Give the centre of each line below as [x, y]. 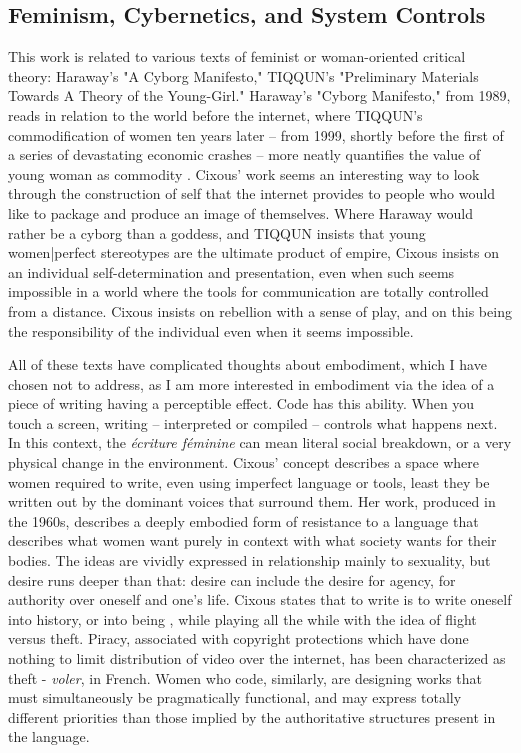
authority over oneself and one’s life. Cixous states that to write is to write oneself [260, 599]
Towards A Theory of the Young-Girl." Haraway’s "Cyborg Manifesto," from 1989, [259, 95]
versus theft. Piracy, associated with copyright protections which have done [238, 638]
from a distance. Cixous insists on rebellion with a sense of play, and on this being [260, 310]
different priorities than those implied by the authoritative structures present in [252, 716]
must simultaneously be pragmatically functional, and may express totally [235, 697]
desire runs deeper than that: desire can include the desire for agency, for [232, 579]
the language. [49, 736]
